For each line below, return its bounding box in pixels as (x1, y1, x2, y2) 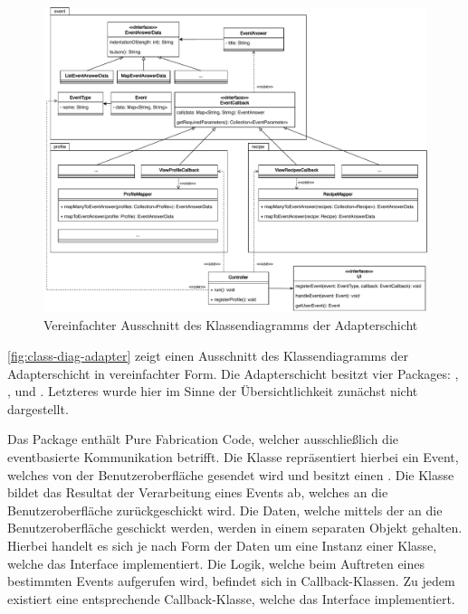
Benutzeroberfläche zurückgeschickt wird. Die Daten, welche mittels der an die (7, 500, 443, 519)
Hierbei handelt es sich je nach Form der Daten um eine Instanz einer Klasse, (7, 536, 437, 554)
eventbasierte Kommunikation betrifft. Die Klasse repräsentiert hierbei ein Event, (7, 448, 459, 467)
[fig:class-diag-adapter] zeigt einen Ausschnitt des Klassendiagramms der (7, 346, 408, 365)
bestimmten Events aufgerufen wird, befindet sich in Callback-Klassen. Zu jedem (7, 571, 455, 590)
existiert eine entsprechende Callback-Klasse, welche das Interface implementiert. (7, 589, 455, 608)
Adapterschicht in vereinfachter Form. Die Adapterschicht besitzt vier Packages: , (7, 364, 459, 383)
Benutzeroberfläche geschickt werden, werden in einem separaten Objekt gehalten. (7, 518, 463, 537)
